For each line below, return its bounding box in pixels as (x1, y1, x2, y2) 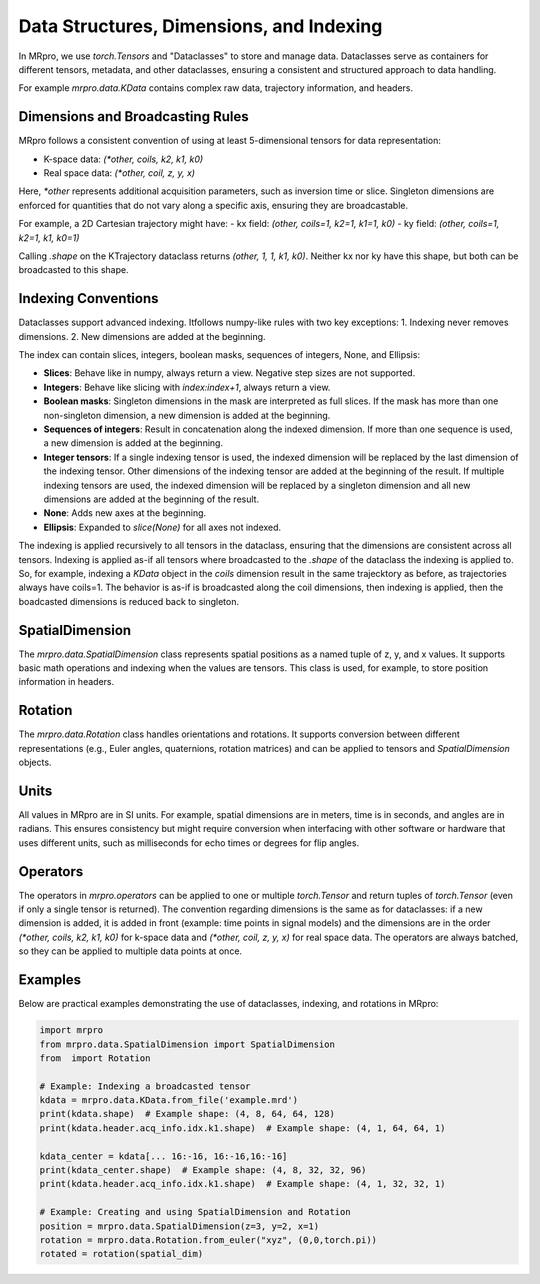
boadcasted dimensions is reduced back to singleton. (18, 595, 240, 607)
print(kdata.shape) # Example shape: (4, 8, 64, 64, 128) (39, 1108, 335, 1120)
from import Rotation (39, 1052, 151, 1064)
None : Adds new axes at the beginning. (43, 507, 207, 519)
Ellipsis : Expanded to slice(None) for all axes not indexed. (43, 521, 282, 533)
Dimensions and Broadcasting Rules (18, 108, 249, 125)
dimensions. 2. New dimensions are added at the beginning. (18, 330, 266, 342)
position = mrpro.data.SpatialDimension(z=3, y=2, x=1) (39, 1220, 320, 1232)
